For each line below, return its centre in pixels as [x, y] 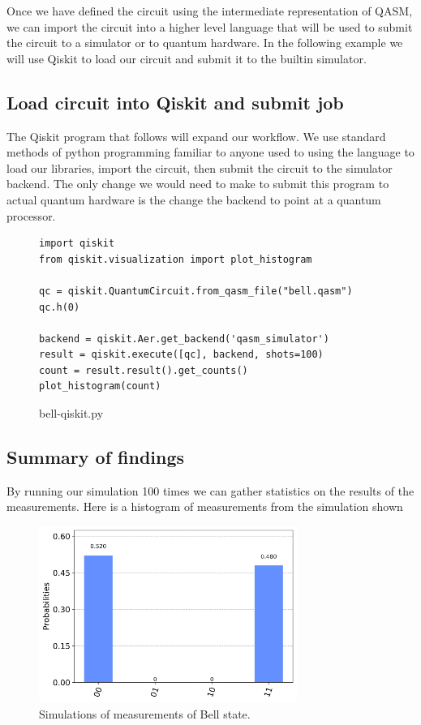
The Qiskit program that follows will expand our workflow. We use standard [196, 136]
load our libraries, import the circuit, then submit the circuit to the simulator [200, 167]
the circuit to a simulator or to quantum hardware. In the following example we [205, 43]
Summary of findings [96, 457]
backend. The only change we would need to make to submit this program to [198, 184]
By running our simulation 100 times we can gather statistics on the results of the [210, 490]
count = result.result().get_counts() [144, 370]
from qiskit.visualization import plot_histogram [176, 259]
